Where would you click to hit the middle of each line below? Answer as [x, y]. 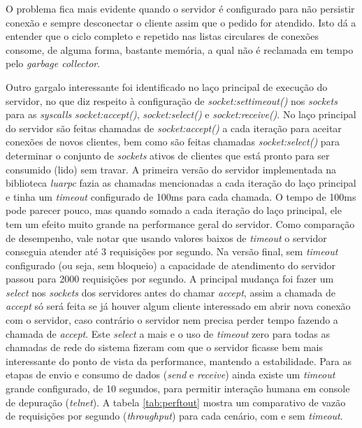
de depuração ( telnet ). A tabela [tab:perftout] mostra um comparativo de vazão [176, 402]
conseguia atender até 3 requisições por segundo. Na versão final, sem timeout [172, 251]
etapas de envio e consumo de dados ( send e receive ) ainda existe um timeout [171, 374]
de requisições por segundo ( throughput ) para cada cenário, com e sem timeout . [174, 416]
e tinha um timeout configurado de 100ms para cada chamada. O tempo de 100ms [181, 196]
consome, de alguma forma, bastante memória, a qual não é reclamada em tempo [180, 49]
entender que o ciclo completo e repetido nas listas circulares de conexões [162, 36]
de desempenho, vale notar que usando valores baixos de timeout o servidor [166, 237]
